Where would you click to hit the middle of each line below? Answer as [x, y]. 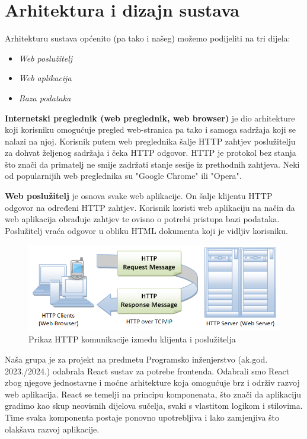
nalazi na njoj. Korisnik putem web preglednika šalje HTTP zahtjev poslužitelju [150, 141]
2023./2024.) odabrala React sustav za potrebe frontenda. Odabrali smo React [147, 371]
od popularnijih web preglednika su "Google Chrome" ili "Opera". [123, 176]
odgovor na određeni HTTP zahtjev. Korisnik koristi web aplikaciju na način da [150, 207]
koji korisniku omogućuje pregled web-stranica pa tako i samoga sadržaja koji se [150, 129]
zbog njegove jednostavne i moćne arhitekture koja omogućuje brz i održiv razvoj [152, 382]
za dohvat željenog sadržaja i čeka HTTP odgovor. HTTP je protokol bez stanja [151, 153]
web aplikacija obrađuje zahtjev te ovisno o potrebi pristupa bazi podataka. [142, 219]
